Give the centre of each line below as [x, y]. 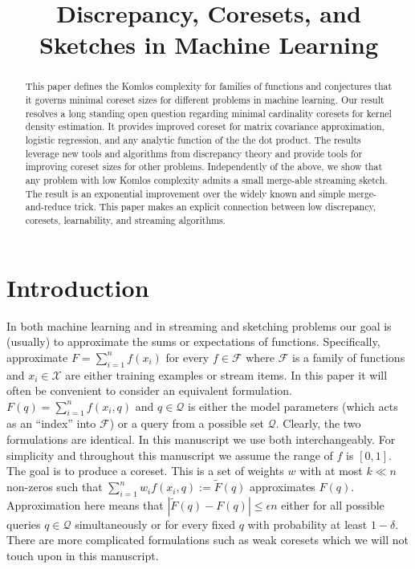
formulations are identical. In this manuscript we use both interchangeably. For [201, 439]
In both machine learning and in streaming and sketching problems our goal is [199, 325]
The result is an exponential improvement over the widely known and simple [185, 193]
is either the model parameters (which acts [293, 406]
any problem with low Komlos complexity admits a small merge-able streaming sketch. [206, 179]
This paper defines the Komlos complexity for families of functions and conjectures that [209, 86]
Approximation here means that [85, 504]
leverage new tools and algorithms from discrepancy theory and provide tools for [194, 153]
